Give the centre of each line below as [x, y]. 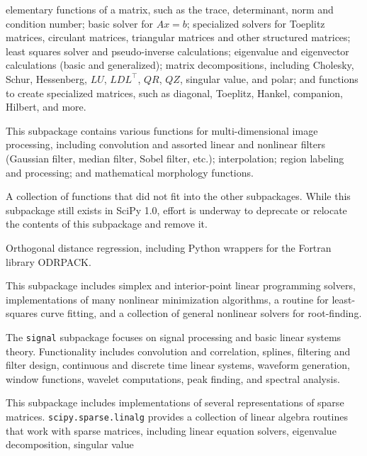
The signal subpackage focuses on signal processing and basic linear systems [174, 337]
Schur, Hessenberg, [46, 78]
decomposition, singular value [70, 444]
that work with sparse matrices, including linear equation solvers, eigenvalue [171, 430]
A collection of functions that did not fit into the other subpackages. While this [178, 196]
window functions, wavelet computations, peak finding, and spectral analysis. [173, 378]
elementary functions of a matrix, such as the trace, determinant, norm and [170, 9]
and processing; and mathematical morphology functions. [130, 172]
